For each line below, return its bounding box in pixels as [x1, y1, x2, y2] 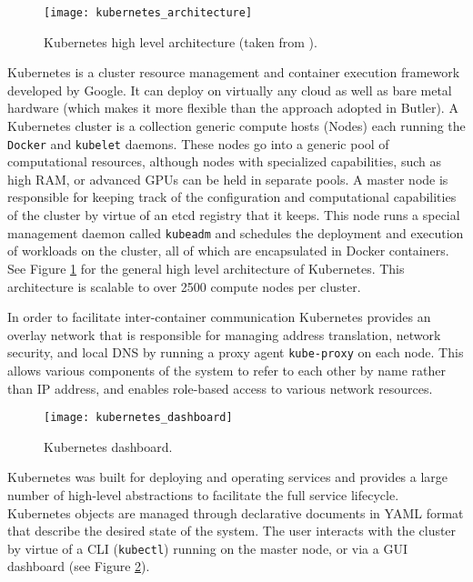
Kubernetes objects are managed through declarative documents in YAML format [7, 503, 464, 522]
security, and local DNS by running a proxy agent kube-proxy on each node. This [7, 343, 464, 362]
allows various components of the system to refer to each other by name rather [7, 360, 447, 379]
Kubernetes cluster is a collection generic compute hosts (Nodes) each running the [7, 116, 466, 135]
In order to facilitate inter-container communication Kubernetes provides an [7, 307, 431, 326]
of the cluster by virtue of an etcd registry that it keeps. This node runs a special [7, 206, 460, 225]
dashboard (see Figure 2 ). [7, 557, 150, 576]
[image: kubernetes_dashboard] [44, 411, 233, 425]
